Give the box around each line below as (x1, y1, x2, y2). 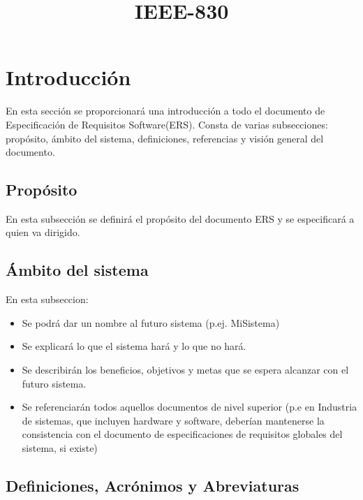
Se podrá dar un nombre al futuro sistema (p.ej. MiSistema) (22, 315, 280, 330)
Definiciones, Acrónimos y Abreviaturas (6, 475, 299, 497)
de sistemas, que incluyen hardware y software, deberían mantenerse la (22, 413, 325, 427)
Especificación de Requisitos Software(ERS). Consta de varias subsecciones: (6, 117, 328, 131)
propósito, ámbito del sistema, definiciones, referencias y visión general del (6, 131, 324, 145)
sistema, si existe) (22, 441, 98, 455)
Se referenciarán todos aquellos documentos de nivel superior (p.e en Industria (22, 399, 357, 414)
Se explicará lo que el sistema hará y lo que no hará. (22, 339, 246, 353)
